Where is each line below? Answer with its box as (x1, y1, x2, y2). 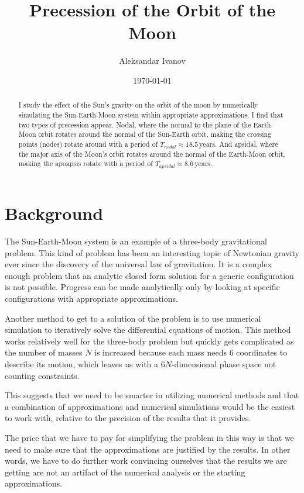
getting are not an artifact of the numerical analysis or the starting (5, 466, 245, 478)
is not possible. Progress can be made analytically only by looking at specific (5, 281, 280, 293)
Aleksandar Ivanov (119, 54, 186, 67)
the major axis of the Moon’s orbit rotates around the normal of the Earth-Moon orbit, (18, 149, 285, 158)
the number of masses (5, 346, 83, 358)
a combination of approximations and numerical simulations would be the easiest (5, 400, 295, 412)
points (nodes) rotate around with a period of (18, 139, 158, 149)
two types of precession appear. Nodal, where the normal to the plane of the (18, 119, 251, 129)
